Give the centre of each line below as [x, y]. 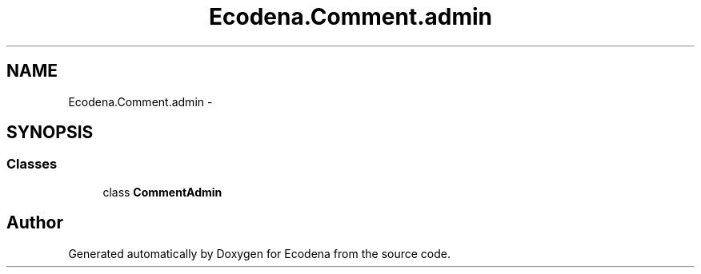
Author [35, 223]
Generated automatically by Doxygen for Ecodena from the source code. [260, 253]
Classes [32, 164]
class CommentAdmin [162, 192]
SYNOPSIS [50, 133]
